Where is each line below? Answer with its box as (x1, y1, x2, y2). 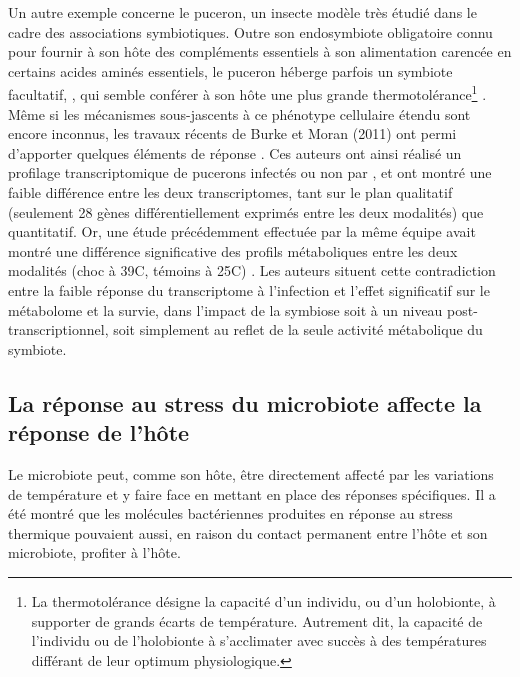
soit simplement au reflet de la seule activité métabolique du (113, 319, 483, 340)
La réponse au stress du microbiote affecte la (8, 387, 482, 418)
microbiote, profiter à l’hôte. (8, 542, 181, 563)
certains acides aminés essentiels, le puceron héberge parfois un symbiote (8, 60, 453, 81)
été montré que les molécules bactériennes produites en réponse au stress (8, 503, 453, 524)
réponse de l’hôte (8, 417, 190, 448)
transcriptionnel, (8, 319, 109, 340)
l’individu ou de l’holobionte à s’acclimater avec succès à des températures (31, 630, 487, 651)
